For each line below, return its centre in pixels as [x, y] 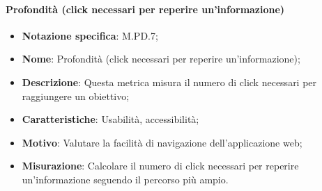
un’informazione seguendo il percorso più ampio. [125, 179]
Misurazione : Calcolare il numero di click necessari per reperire [160, 166]
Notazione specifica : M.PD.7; [90, 35]
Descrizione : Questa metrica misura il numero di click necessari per [169, 82]
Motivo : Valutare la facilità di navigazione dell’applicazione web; [162, 142]
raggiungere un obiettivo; [76, 95]
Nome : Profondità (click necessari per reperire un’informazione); [161, 59]
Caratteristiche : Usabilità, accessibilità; [110, 119]
